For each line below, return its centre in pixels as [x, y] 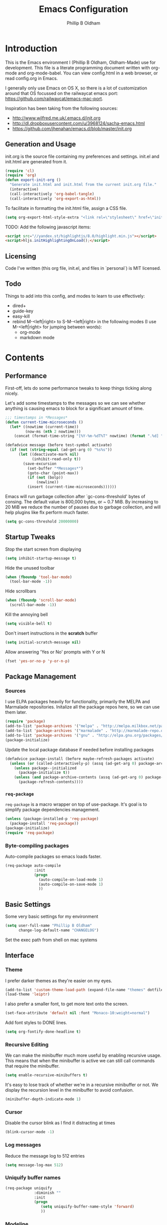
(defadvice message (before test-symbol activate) [59, 445]
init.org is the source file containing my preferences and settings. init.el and [82, 156]
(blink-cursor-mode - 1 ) [30, 1132]
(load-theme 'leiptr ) [28, 994]
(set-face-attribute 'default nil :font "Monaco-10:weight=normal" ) [78, 1013]
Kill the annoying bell [27, 614]
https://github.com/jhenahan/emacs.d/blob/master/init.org [72, 128]
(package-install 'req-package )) [44, 824]
